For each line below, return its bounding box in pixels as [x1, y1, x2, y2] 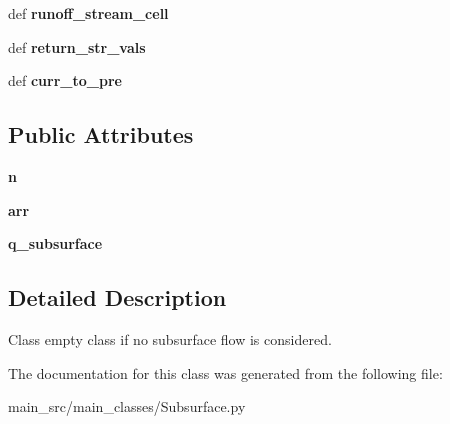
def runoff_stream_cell [8, 3, 169, 23]
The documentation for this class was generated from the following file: [8, 362, 443, 383]
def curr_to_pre [8, 70, 122, 91]
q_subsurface [8, 233, 103, 254]
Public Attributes [8, 119, 194, 150]
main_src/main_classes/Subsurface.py [8, 396, 246, 417]
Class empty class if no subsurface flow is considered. [8, 328, 332, 349]
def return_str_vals [8, 36, 146, 57]
